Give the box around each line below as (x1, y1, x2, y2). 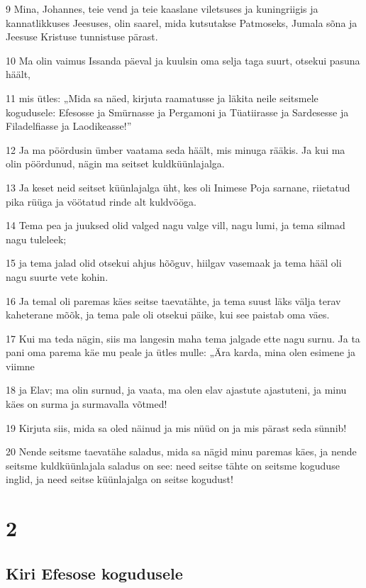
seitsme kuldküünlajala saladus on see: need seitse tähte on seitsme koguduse (6, 457, 340, 472)
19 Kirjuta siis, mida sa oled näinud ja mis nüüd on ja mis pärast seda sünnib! (6, 420, 347, 435)
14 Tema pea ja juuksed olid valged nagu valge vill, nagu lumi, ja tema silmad (6, 218, 345, 233)
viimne (6, 358, 35, 373)
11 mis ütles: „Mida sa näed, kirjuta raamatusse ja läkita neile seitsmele (6, 90, 318, 105)
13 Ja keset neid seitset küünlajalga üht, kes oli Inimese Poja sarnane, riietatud (6, 179, 350, 194)
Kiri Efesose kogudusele (6, 562, 183, 584)
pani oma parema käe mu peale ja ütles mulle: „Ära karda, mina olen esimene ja (6, 345, 355, 360)
